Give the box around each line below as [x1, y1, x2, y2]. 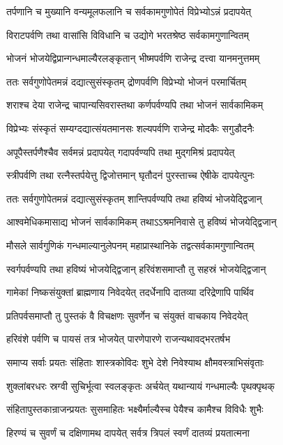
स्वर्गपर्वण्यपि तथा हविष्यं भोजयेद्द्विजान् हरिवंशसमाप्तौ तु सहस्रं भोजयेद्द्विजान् [6, 261, 266, 276]
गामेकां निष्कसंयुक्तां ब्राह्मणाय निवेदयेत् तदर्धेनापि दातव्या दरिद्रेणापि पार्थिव [6, 285, 254, 299]
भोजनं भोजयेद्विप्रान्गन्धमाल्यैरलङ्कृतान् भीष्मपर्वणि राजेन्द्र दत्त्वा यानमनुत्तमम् [6, 51, 260, 65]
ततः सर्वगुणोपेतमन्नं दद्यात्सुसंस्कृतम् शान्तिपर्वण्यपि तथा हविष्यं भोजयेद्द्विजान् [6, 191, 262, 205]
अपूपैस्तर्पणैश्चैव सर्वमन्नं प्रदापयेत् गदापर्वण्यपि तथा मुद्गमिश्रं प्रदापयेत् [6, 144, 235, 159]
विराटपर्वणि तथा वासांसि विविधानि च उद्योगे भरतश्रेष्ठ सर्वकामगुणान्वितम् [6, 27, 249, 42]
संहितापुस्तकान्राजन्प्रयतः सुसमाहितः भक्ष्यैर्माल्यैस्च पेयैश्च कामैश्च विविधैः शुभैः [6, 402, 263, 416]
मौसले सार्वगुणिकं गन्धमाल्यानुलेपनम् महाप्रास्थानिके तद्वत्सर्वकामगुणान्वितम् [6, 237, 254, 252]
